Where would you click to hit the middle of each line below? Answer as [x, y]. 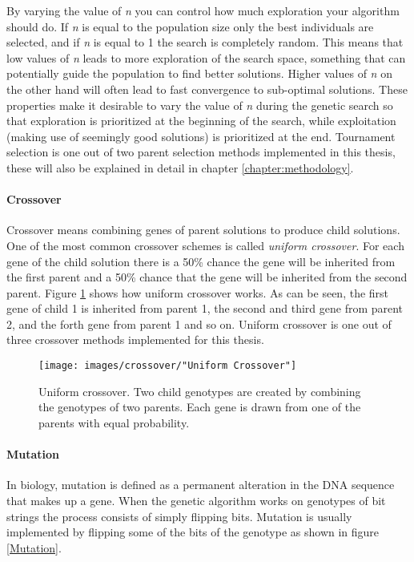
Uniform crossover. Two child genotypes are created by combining [200, 391]
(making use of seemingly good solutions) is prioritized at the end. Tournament [201, 136]
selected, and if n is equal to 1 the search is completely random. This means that [205, 42]
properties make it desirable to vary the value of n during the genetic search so [200, 105]
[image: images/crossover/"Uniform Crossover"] [168, 366]
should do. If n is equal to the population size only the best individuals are [190, 26]
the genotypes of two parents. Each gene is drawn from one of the [200, 407]
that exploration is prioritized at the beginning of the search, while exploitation [201, 121]
